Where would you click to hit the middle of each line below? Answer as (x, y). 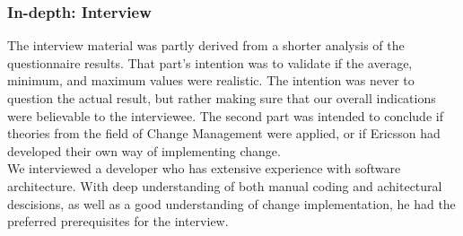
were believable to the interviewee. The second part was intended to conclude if (225, 115)
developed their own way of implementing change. (144, 150)
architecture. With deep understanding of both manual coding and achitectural (225, 185)
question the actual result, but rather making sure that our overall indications (222, 98)
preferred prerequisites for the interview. (118, 221)
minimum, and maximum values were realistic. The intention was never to (211, 80)
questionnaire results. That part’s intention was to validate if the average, (210, 62)
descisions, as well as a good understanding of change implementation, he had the (231, 203)
